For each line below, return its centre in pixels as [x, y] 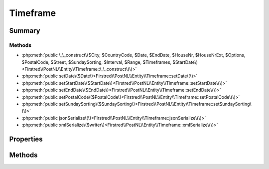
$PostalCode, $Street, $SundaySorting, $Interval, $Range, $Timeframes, [97, 62]
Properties [26, 139]
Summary [25, 31]
